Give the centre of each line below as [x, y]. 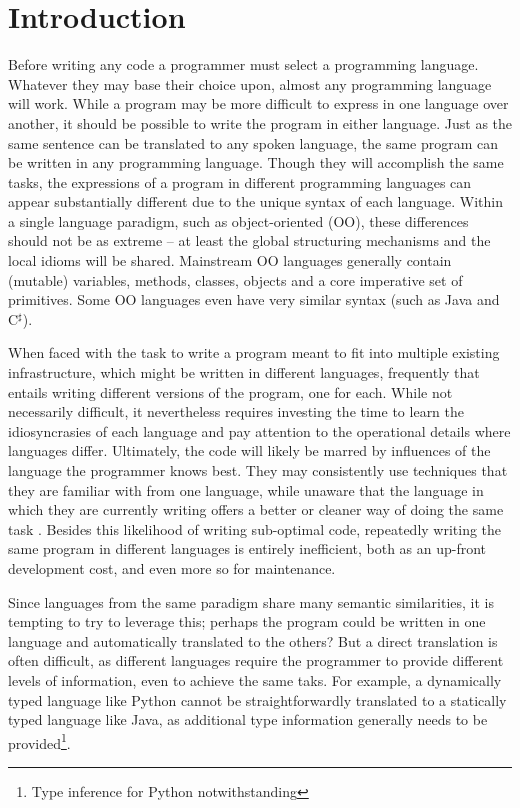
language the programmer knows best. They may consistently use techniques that [258, 470]
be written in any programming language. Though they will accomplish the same [256, 162]
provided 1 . [39, 741]
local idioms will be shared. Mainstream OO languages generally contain [230, 260]
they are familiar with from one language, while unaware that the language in [246, 489]
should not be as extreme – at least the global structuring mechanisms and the [249, 240]
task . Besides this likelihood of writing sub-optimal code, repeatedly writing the [255, 528]
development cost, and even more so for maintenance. [172, 567]
